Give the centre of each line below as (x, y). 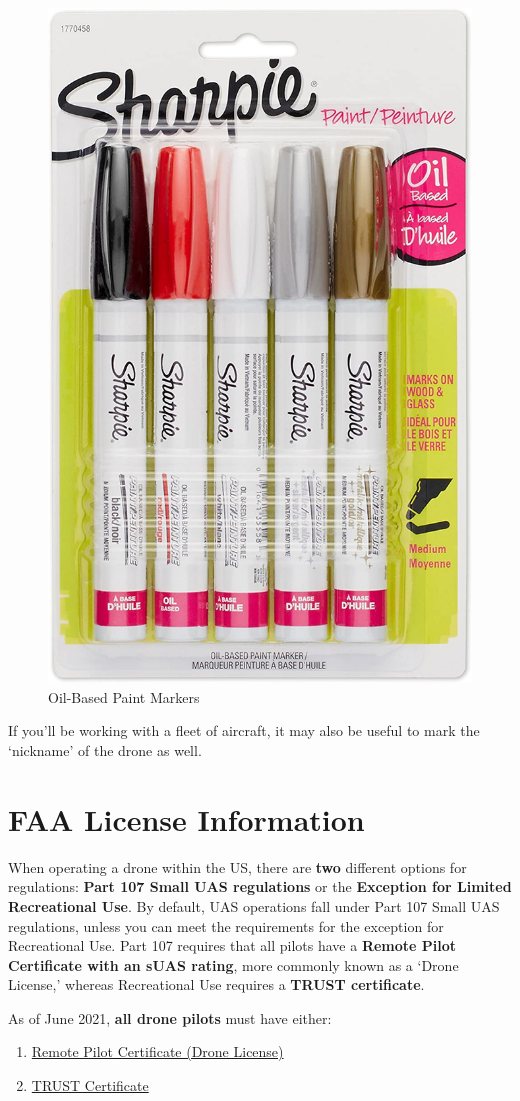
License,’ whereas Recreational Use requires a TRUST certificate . (216, 984)
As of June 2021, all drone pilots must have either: (170, 1017)
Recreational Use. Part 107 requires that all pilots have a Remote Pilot (232, 945)
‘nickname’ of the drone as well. (105, 750)
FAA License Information (186, 818)
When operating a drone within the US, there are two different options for (237, 866)
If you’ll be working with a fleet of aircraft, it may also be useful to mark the (244, 730)
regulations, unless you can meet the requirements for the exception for (226, 925)
